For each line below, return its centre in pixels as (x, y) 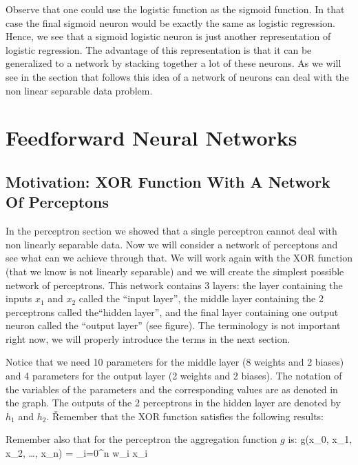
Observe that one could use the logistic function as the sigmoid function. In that (175, 9)
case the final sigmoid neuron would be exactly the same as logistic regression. (170, 22)
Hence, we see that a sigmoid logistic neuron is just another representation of (168, 36)
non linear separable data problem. (79, 90)
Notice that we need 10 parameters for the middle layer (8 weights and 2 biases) (175, 362)
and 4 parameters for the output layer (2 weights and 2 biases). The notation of (174, 376)
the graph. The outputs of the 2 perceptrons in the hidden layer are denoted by (173, 403)
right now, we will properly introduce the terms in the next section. (148, 338)
